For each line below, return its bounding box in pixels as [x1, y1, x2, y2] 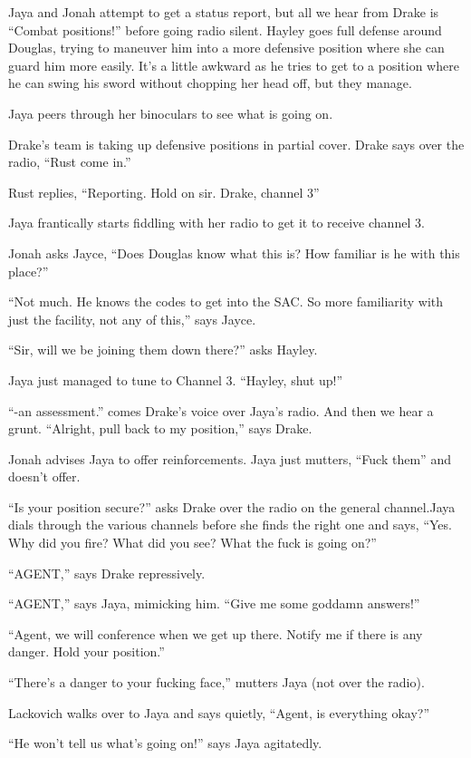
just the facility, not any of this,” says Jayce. [8, 309, 256, 328]
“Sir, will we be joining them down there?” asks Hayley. [8, 340, 318, 359]
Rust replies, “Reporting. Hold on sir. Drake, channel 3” [8, 182, 320, 201]
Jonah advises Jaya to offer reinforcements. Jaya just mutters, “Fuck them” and [8, 449, 451, 468]
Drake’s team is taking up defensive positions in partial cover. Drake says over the [8, 134, 465, 153]
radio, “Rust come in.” [8, 152, 131, 171]
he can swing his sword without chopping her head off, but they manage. [8, 73, 412, 92]
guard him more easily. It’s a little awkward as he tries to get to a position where [8, 55, 459, 74]
